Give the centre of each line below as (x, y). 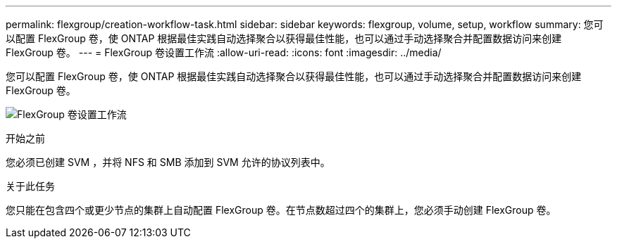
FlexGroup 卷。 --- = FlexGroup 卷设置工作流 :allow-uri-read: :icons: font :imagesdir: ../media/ (224, 52)
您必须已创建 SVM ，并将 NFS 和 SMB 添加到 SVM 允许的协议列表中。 (168, 162)
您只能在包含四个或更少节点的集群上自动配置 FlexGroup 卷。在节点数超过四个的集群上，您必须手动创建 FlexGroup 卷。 (281, 210)
